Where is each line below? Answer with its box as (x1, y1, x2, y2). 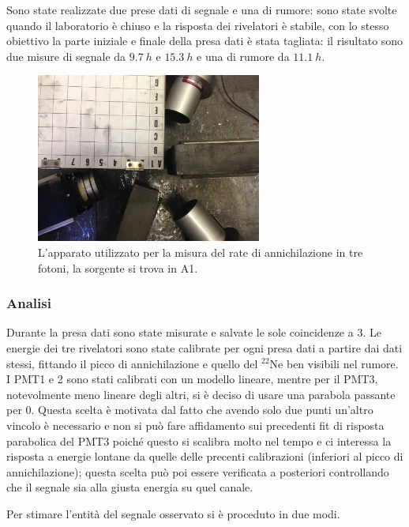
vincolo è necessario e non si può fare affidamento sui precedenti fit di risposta (6, 416, 385, 433)
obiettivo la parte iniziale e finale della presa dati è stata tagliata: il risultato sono (6, 32, 403, 49)
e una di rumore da (197, 47, 290, 64)
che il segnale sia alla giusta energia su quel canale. (6, 479, 253, 495)
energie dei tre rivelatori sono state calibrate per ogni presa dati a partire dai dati (6, 339, 403, 356)
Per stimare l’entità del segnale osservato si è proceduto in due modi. (6, 505, 340, 521)
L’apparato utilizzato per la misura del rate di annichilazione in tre (38, 243, 363, 260)
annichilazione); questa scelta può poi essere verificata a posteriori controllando (6, 463, 389, 480)
